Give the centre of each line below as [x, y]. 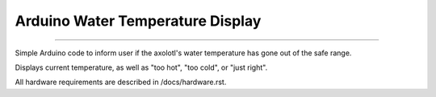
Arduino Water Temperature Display [138, 21]
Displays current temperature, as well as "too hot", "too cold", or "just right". [141, 67]
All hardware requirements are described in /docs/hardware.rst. [121, 82]
